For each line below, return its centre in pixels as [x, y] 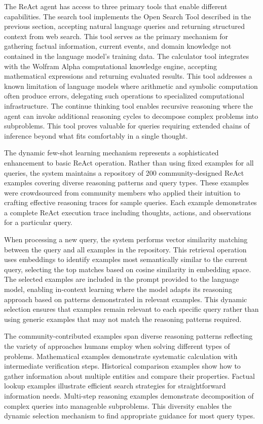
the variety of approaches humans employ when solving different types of [117, 346]
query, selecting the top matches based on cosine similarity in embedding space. [128, 269]
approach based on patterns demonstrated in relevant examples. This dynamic [126, 299]
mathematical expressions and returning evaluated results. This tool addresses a [128, 76]
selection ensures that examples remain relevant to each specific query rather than [131, 309]
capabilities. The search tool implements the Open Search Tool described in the [128, 16]
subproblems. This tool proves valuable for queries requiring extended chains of [127, 126]
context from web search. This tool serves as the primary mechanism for [116, 36]
